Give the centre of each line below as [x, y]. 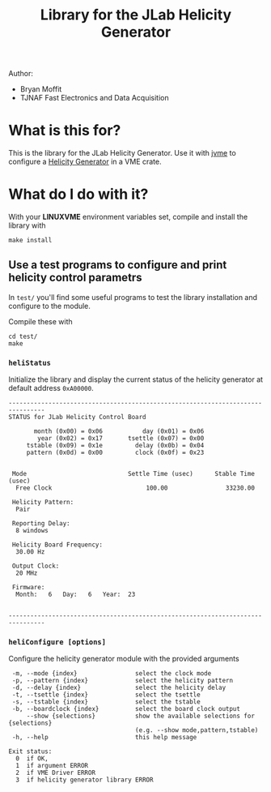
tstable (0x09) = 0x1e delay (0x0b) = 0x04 [115, 446]
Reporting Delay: [41, 524]
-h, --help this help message [104, 738]
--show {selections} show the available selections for [140, 716]
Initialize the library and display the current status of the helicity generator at [136, 379]
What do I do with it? [78, 194]
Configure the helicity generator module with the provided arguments [124, 659]
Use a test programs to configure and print [118, 265]
